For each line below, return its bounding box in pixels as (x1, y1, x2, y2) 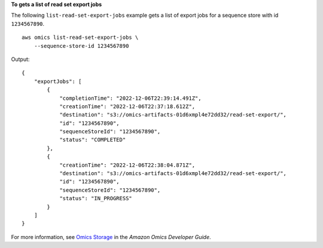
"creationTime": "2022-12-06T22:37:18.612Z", (59, 103, 196, 110)
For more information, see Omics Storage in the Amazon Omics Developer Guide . (11, 233, 212, 240)
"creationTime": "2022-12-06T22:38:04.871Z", (59, 161, 196, 169)
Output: (11, 56, 30, 63)
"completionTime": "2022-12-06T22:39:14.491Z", (59, 94, 202, 102)
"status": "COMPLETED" (59, 136, 126, 143)
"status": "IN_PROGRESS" (59, 195, 133, 202)
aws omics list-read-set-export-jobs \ (22, 34, 139, 41)
